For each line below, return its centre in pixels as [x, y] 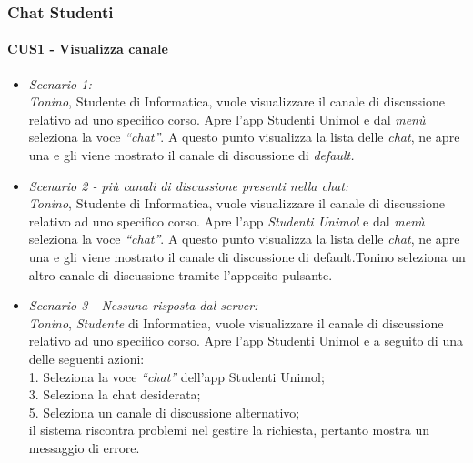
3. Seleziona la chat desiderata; [115, 394]
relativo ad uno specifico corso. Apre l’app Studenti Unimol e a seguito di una [246, 341]
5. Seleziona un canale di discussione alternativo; [164, 412]
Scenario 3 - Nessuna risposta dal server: [143, 305]
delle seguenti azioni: [86, 358]
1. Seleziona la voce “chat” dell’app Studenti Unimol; [176, 376]
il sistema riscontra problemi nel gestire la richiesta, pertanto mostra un [229, 430]
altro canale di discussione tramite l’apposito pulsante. [181, 274]
